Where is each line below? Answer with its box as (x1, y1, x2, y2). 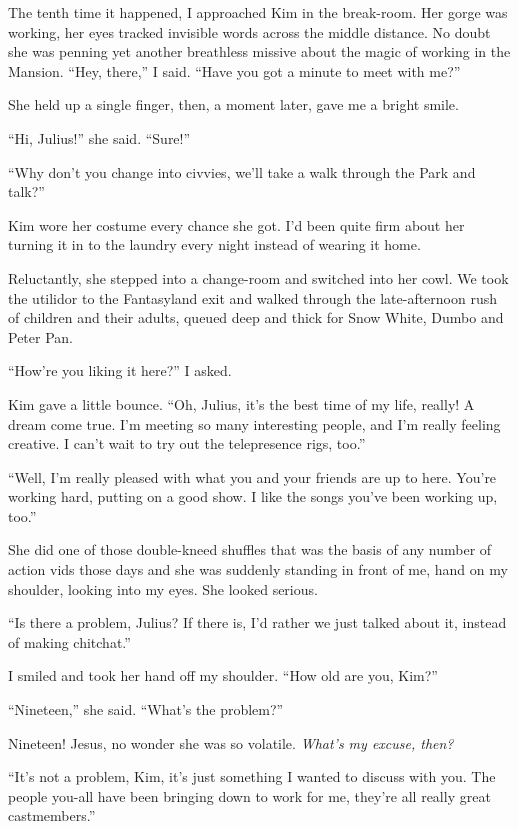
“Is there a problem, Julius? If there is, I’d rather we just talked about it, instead (8, 612, 507, 633)
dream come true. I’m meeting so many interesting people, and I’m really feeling (8, 413, 501, 434)
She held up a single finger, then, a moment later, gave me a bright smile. (8, 94, 459, 115)
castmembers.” (8, 805, 96, 826)
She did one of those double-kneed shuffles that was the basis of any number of (8, 539, 492, 560)
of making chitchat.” (8, 631, 131, 652)
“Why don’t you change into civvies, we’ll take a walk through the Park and (8, 161, 476, 182)
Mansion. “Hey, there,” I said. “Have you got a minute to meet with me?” (8, 60, 461, 81)
